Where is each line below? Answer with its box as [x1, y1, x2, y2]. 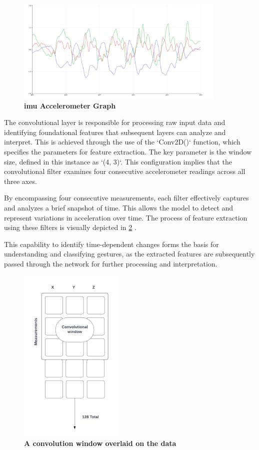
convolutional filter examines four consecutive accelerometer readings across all [4, 166, 245, 176]
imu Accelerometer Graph [24, 100, 116, 110]
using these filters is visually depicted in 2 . [4, 222, 136, 232]
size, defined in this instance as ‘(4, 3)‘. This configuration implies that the [4, 156, 232, 166]
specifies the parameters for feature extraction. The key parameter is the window [4, 146, 252, 156]
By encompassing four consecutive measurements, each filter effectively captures [4, 192, 249, 203]
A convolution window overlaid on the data [24, 437, 176, 448]
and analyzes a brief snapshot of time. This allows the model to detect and [4, 202, 233, 212]
